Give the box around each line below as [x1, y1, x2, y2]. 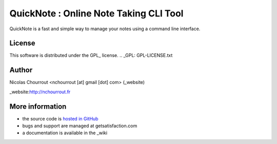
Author [9, 66, 33, 74]
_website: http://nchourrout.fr [9, 89, 71, 95]
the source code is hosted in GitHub [22, 115, 98, 121]
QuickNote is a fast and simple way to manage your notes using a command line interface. [9, 26, 201, 32]
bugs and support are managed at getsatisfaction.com [22, 123, 137, 129]
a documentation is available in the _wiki [22, 130, 108, 136]
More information [9, 102, 67, 111]
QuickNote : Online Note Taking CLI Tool [9, 8, 184, 19]
